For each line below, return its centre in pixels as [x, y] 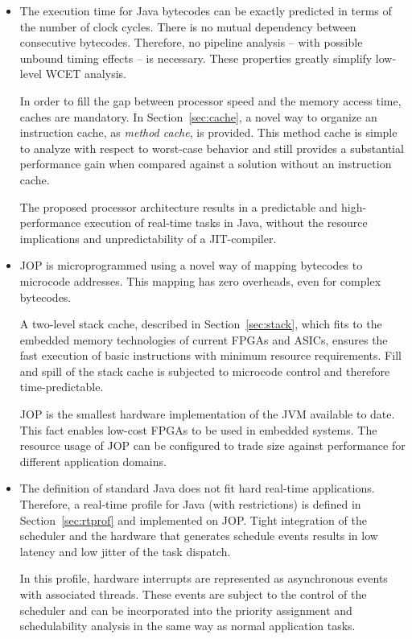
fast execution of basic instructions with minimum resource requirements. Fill [210, 355]
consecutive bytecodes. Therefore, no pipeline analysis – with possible [191, 42]
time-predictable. [62, 387]
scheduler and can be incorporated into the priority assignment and [186, 610]
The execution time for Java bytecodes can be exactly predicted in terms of [206, 10]
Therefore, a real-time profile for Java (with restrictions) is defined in [190, 504]
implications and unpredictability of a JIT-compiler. [148, 238]
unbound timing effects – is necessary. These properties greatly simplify [196, 58]
